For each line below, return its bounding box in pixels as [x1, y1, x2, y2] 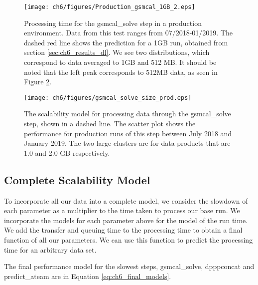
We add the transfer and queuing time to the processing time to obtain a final [4, 225, 243, 235]
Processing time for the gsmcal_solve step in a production [24, 17, 202, 28]
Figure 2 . [24, 76, 52, 87]
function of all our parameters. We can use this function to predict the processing [4, 235, 253, 245]
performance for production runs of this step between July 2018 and [24, 128, 232, 138]
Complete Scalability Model [4, 172, 150, 187]
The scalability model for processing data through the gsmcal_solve [24, 108, 231, 119]
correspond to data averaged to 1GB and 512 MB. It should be [24, 57, 217, 67]
